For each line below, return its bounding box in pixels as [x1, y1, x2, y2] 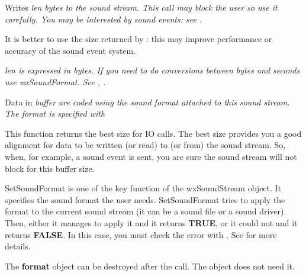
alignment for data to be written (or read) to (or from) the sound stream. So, [5, 139, 286, 151]
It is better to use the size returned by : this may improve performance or [5, 33, 272, 45]
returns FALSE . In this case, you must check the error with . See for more [5, 228, 277, 240]
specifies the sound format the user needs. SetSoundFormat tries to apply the [5, 193, 285, 206]
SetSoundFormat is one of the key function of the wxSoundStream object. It [5, 182, 282, 194]
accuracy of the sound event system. [5, 44, 136, 56]
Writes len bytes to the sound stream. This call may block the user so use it [5, 1, 278, 13]
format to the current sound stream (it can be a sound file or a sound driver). [5, 205, 286, 217]
